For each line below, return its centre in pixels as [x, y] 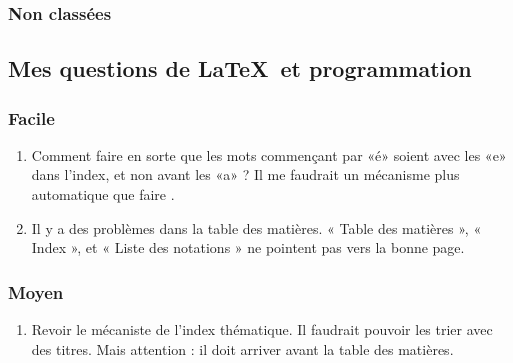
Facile [31, 117]
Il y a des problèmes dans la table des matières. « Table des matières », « [256, 227]
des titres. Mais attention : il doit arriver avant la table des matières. [242, 348]
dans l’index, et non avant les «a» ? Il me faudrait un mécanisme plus [245, 174]
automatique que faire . [103, 194]
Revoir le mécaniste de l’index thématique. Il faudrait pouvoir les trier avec [262, 329]
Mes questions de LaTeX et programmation [240, 68]
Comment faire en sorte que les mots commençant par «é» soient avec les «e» [269, 154]
